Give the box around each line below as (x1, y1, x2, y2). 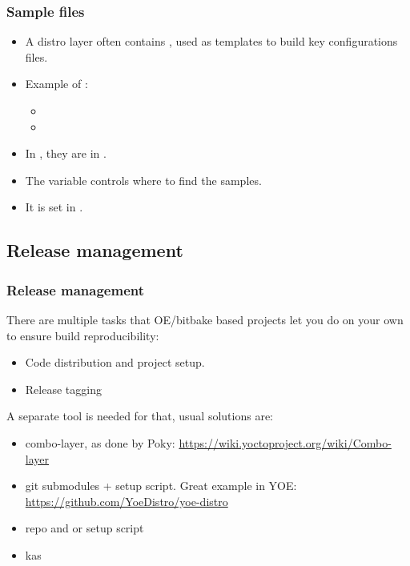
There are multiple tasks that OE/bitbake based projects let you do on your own (6, 311, 404, 327)
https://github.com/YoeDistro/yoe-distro (25, 492, 228, 509)
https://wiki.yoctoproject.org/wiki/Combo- (179, 434, 392, 451)
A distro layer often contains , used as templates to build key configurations (25, 33, 398, 50)
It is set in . (25, 199, 83, 215)
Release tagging (25, 380, 102, 397)
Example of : (25, 75, 88, 92)
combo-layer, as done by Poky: (25, 434, 175, 451)
